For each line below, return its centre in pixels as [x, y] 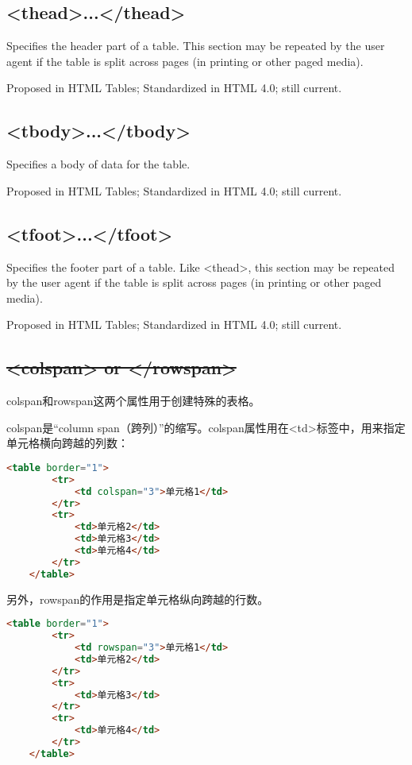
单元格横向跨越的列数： [67, 443]
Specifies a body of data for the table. [98, 164]
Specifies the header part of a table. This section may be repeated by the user [196, 46]
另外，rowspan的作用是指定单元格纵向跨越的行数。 [138, 599]
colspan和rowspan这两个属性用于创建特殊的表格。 [133, 401]
